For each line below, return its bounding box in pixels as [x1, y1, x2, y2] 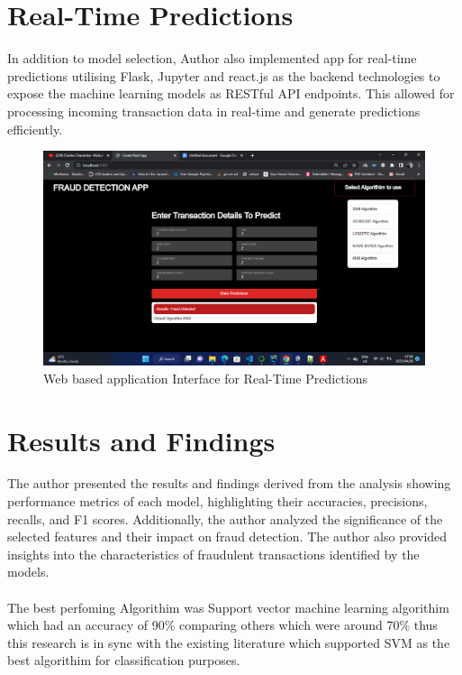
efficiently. [7, 119, 63, 138]
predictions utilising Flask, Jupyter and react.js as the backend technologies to [7, 66, 440, 85]
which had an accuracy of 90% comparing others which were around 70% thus [7, 615, 438, 634]
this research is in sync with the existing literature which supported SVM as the [7, 633, 450, 652]
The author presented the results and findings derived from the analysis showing [7, 474, 451, 493]
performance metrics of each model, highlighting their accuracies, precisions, [7, 492, 428, 511]
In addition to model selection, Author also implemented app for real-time [7, 49, 417, 68]
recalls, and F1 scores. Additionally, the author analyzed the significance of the [7, 509, 443, 528]
